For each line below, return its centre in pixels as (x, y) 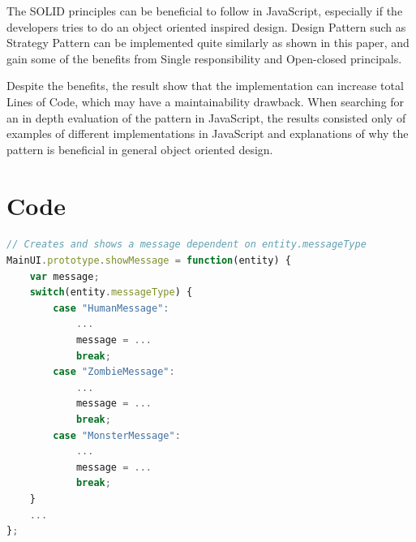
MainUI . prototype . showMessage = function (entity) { (149, 261)
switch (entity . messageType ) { (111, 293)
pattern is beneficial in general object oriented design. (140, 149)
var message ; (64, 276)
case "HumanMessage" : (111, 308)
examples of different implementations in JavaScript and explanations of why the (208, 133)
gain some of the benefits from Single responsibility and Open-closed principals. (204, 58)
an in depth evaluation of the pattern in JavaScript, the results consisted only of (206, 117)
